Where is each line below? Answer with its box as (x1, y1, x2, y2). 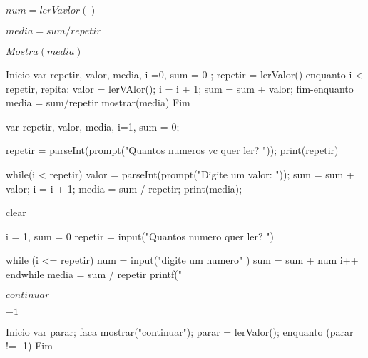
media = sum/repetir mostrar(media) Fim (6, 95, 190, 110)
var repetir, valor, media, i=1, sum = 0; (6, 118, 180, 133)
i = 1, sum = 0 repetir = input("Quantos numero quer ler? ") (6, 228, 274, 243)
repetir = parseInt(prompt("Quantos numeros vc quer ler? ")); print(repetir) (6, 143, 339, 158)
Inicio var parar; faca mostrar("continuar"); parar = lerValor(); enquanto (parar (6, 324, 354, 339)
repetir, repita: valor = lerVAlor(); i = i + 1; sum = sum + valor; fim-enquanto (6, 81, 354, 96)
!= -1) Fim (6, 338, 53, 353)
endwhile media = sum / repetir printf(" (6, 266, 182, 281)
